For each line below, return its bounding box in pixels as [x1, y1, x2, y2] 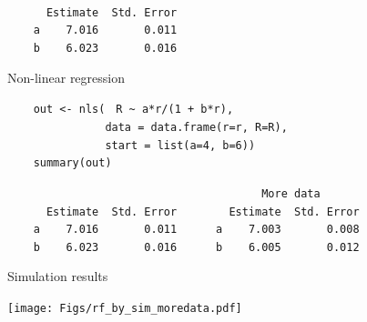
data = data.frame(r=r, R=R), [105, 120, 288, 134]
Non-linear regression [7, 67, 125, 86]
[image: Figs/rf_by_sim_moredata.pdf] [7, 302, 242, 316]
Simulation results [7, 267, 108, 286]
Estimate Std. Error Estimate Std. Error [46, 205, 360, 218]
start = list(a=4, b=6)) [105, 138, 256, 152]
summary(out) [33, 156, 112, 170]
